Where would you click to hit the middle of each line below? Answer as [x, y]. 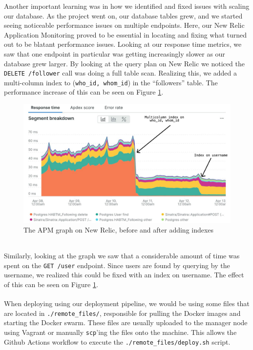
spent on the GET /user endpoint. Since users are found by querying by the [117, 265]
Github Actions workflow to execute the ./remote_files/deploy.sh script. [117, 341]
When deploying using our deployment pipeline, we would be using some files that [127, 303]
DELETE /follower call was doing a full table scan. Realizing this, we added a [121, 73]
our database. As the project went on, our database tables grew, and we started [123, 15]
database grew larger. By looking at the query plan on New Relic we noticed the [124, 63]
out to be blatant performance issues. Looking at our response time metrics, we [123, 44]
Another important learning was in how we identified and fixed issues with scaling [127, 6]
